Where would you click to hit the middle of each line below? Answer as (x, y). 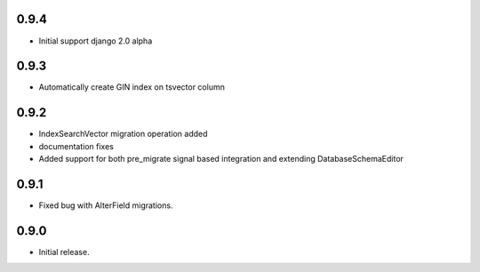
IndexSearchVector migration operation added (123, 134)
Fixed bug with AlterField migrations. (106, 205)
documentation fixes (76, 146)
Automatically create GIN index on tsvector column (132, 87)
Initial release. (64, 252)
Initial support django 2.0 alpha (96, 41)
